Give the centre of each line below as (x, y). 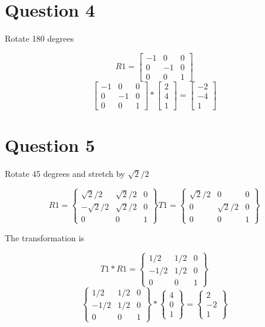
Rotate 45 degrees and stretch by (65, 174)
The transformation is (45, 237)
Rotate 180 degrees (40, 38)
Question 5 (50, 145)
